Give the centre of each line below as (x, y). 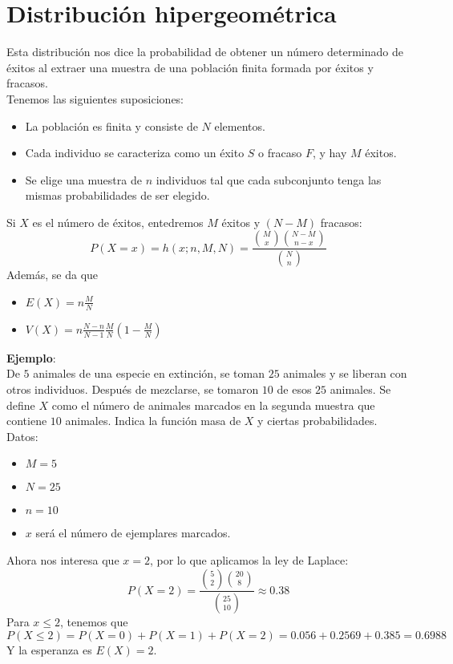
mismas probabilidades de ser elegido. (117, 195)
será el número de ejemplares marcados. (133, 533)
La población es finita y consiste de (111, 126)
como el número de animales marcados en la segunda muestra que (213, 405)
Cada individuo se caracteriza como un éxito (135, 153)
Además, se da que (53, 275)
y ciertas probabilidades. (318, 421)
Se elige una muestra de (83, 179)
